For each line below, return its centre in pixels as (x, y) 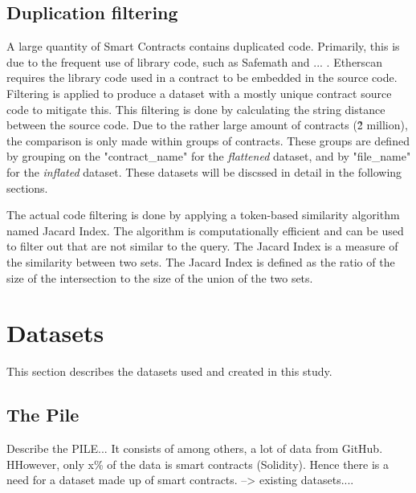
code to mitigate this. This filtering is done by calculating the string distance (196, 109)
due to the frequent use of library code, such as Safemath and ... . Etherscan (195, 61)
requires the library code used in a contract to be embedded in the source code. (202, 77)
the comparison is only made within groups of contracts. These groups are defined (208, 140)
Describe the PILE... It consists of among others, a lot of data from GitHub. (195, 448)
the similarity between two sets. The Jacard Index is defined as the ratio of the (201, 261)
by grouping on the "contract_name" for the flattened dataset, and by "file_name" (209, 156)
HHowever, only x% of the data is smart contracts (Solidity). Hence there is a (198, 464)
